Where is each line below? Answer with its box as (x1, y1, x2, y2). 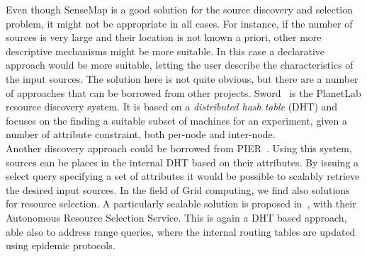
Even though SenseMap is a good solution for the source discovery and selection (6, 2, 353, 16)
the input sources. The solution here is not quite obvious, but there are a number (6, 71, 358, 86)
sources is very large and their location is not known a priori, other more (6, 30, 322, 45)
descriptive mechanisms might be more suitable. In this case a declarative (6, 43, 325, 58)
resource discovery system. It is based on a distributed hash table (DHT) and (6, 99, 338, 114)
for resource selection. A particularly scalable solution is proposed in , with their (6, 196, 356, 211)
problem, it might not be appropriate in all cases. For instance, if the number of (6, 16, 353, 30)
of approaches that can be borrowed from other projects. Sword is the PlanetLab (6, 85, 361, 100)
